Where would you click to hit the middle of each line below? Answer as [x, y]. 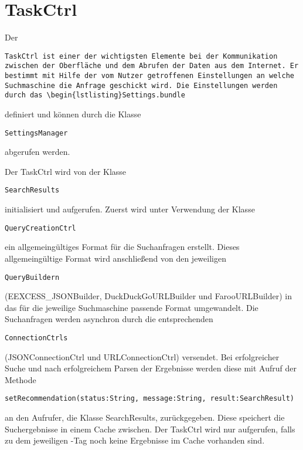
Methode [21, 379]
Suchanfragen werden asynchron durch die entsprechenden [109, 319]
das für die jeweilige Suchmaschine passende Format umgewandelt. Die [132, 307]
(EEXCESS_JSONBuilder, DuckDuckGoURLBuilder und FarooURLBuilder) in [148, 296]
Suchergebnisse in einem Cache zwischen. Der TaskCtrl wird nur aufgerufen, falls [150, 429]
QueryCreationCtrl [40, 228]
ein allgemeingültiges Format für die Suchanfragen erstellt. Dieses [122, 247]
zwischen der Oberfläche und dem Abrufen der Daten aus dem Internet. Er [152, 66]
